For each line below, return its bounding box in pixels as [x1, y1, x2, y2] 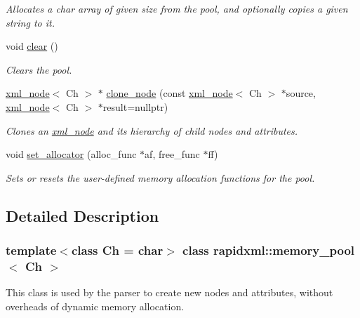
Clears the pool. [6, 62, 72, 77]
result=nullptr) [102, 99, 168, 114]
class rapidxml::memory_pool [182, 241, 355, 259]
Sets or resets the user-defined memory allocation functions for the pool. [6, 170, 315, 185]
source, [286, 86, 316, 100]
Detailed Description [6, 204, 159, 226]
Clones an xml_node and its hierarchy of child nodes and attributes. [6, 123, 298, 138]
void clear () [6, 39, 58, 53]
